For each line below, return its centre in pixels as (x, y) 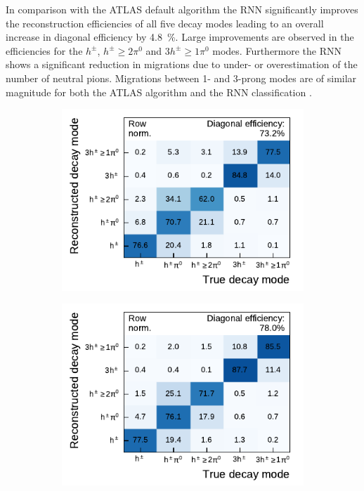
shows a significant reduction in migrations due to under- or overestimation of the (182, 64)
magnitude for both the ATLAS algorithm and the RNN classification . (159, 92)
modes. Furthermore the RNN (277, 50)
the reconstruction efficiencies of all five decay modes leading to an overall (165, 23)
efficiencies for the (44, 50)
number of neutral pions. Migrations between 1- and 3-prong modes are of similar (181, 78)
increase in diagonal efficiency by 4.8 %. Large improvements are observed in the (180, 37)
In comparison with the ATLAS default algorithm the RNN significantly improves (182, 9)
